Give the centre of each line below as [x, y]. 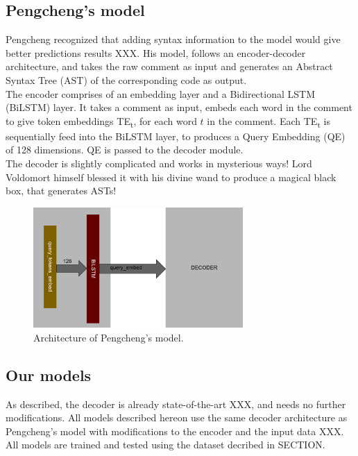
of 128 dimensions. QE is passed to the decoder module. [125, 150]
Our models [49, 374]
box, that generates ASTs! [61, 191]
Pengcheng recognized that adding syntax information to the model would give [173, 39]
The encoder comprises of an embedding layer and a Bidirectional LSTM [160, 93]
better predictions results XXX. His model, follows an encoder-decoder [156, 52]
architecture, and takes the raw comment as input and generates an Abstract [169, 66]
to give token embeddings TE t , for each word [101, 121]
